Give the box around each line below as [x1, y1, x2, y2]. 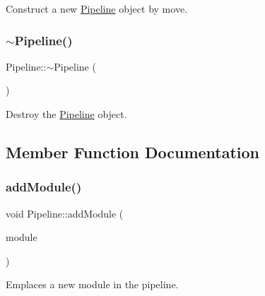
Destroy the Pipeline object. [6, 107, 127, 121]
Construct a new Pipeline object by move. [6, 1, 187, 16]
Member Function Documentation [6, 141, 260, 162]
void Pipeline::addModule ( [6, 206, 124, 220]
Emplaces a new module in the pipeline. [6, 277, 179, 292]
